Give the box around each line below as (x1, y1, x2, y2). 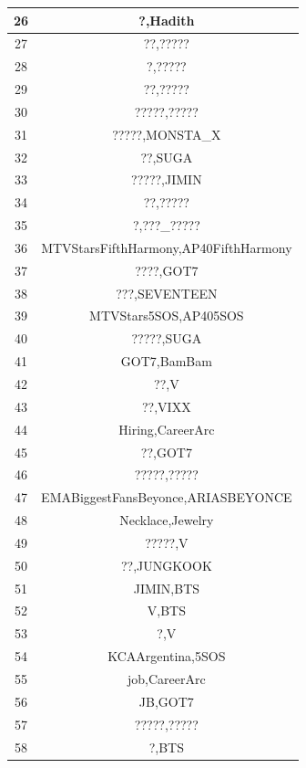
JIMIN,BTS (133, 578, 200, 597)
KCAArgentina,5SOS (107, 647, 226, 666)
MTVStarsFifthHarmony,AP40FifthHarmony (41, 237, 292, 257)
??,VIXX (142, 396, 191, 416)
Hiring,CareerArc (118, 419, 215, 438)
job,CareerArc (127, 668, 206, 688)
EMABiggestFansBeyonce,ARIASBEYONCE (41, 488, 292, 507)
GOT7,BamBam (120, 352, 212, 371)
